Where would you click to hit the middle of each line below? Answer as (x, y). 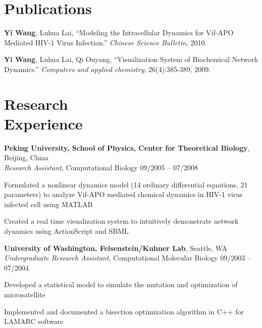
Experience (43, 123)
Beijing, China (27, 157)
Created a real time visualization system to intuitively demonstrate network (121, 221)
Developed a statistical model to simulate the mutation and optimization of (121, 284)
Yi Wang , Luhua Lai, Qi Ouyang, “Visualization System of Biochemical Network (131, 59)
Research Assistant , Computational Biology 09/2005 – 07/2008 (101, 167)
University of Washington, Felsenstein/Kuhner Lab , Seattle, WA (116, 248)
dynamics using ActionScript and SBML (66, 231)
